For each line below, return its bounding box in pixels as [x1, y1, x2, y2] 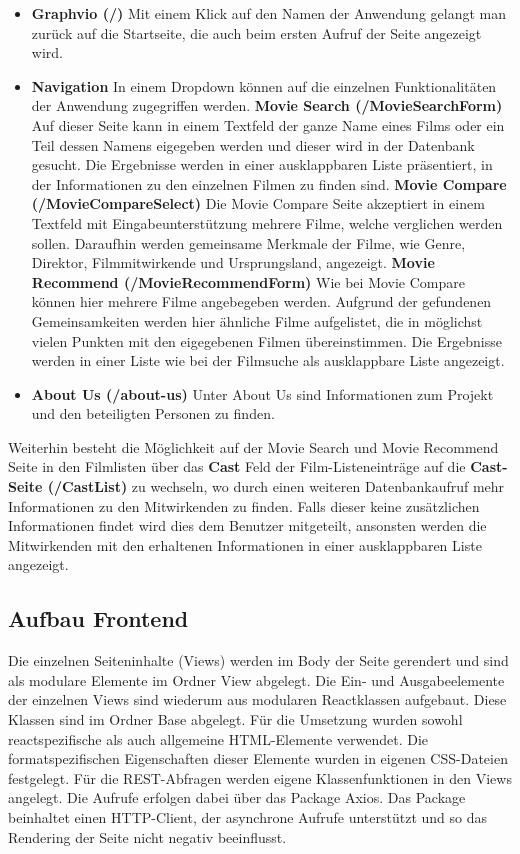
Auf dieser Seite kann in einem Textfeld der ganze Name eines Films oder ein [31, 114, 505, 135]
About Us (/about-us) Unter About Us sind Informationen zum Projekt [31, 383, 494, 404]
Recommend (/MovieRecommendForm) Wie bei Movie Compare [31, 271, 466, 292]
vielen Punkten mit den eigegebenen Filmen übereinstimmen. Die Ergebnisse [31, 330, 502, 351]
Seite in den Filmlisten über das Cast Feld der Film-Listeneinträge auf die [8, 456, 466, 477]
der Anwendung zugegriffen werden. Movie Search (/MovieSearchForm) [31, 95, 503, 116]
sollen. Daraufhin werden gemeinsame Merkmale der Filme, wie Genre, [31, 232, 466, 253]
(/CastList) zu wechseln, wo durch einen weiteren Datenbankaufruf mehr [47, 476, 505, 497]
